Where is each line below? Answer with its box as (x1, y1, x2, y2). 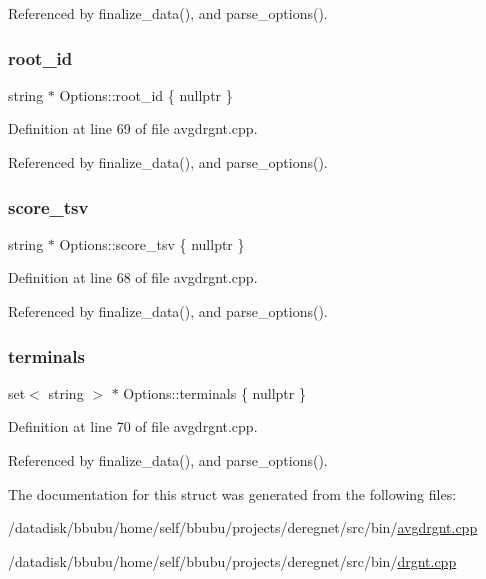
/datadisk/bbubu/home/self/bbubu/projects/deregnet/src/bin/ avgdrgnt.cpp (8, 517, 478, 538)
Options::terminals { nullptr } (123, 382, 306, 403)
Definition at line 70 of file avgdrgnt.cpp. (8, 416, 258, 437)
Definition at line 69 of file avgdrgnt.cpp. (8, 118, 258, 139)
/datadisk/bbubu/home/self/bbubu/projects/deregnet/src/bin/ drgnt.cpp (8, 550, 457, 571)
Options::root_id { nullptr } (59, 84, 233, 105)
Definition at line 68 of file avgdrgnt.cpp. (8, 267, 258, 288)
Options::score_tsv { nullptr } (59, 233, 245, 254)
